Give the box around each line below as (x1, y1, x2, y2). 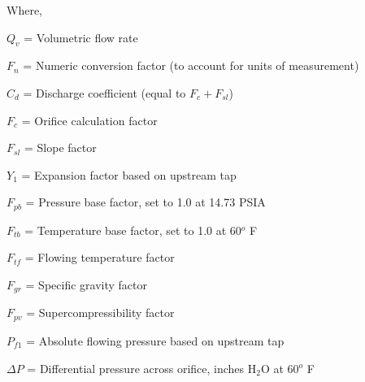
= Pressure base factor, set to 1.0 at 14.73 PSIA (25, 193, 266, 211)
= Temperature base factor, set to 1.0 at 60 (24, 221, 241, 238)
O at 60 (260, 359, 299, 376)
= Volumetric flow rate (24, 28, 138, 46)
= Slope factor (24, 139, 97, 156)
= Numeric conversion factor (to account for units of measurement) (23, 57, 359, 74)
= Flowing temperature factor (24, 249, 175, 266)
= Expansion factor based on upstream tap (21, 166, 237, 183)
